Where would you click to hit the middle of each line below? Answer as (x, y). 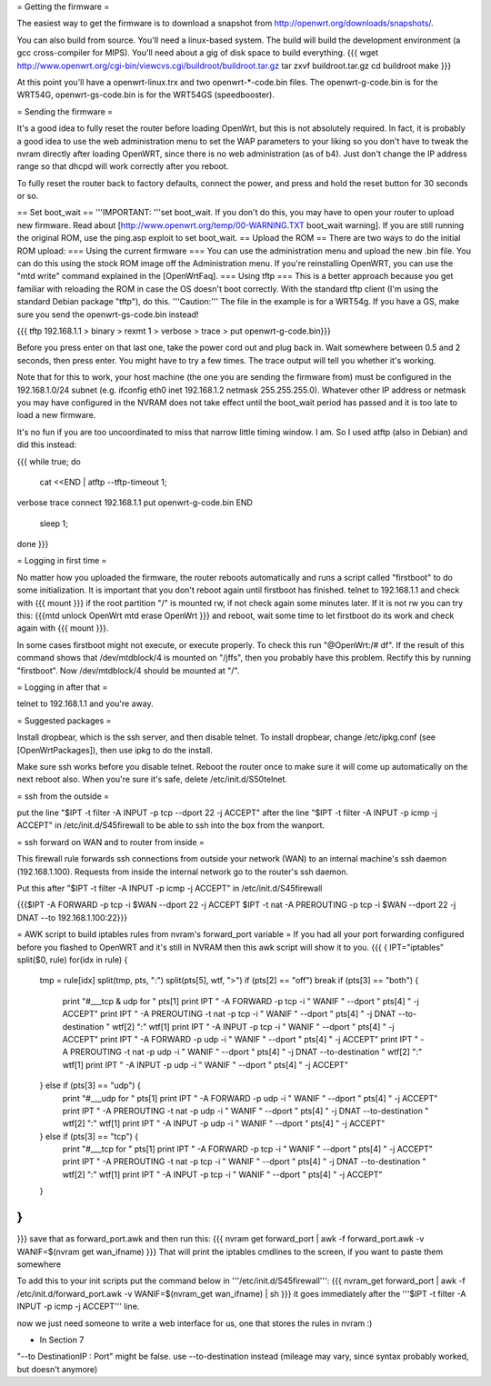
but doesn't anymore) (57, 1369)
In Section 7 (62, 1340)
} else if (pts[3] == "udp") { (90, 1085)
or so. (28, 196)
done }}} (33, 544)
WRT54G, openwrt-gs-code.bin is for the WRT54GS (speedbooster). (145, 95)
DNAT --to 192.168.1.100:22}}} (72, 917)
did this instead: (47, 444)
